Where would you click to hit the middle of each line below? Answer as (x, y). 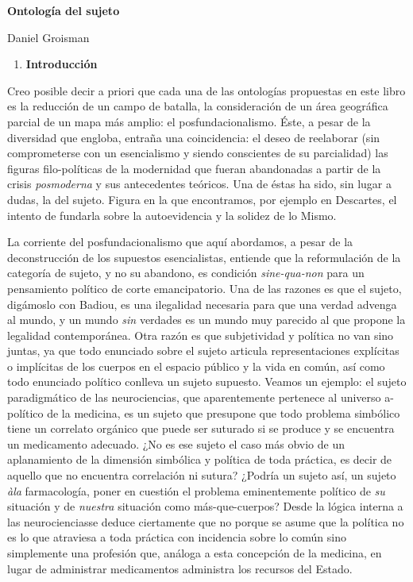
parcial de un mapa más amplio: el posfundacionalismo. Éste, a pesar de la (189, 121)
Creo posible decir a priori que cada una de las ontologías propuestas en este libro (206, 90)
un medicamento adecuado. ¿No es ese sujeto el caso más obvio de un (176, 443)
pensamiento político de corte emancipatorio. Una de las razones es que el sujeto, (205, 288)
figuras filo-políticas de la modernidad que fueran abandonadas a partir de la (194, 168)
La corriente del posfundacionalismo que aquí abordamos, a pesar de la (180, 242)
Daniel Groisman (48, 37)
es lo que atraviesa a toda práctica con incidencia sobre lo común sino (177, 537)
